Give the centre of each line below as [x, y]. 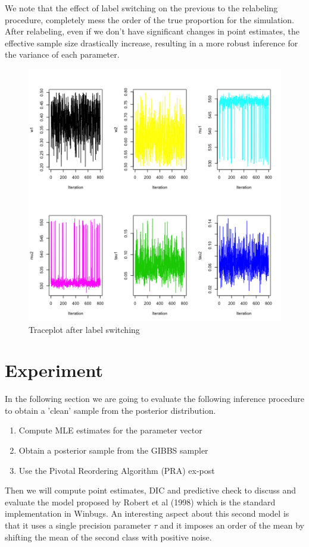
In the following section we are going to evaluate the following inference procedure [155, 399]
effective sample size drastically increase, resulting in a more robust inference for [152, 43]
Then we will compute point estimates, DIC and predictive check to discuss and [151, 490]
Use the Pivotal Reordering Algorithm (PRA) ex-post [117, 470]
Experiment [54, 370]
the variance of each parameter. [62, 54]
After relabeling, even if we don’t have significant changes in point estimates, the [152, 31]
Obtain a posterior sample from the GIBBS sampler [113, 450]
